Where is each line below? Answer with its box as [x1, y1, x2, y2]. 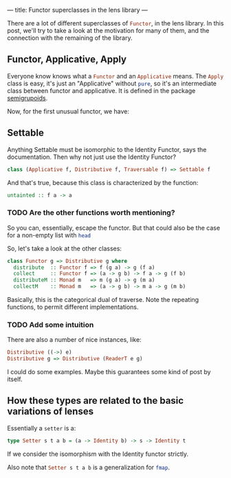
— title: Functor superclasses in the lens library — [7, 6, 148, 14]
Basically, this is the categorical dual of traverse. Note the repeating [7, 296, 199, 304]
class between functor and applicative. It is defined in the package [7, 86, 196, 95]
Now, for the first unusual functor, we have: [7, 107, 129, 116]
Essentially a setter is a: [7, 424, 76, 432]
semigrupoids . [7, 94, 48, 102]
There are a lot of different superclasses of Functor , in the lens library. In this [7, 19, 224, 27]
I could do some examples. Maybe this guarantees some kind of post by [7, 368, 211, 376]
